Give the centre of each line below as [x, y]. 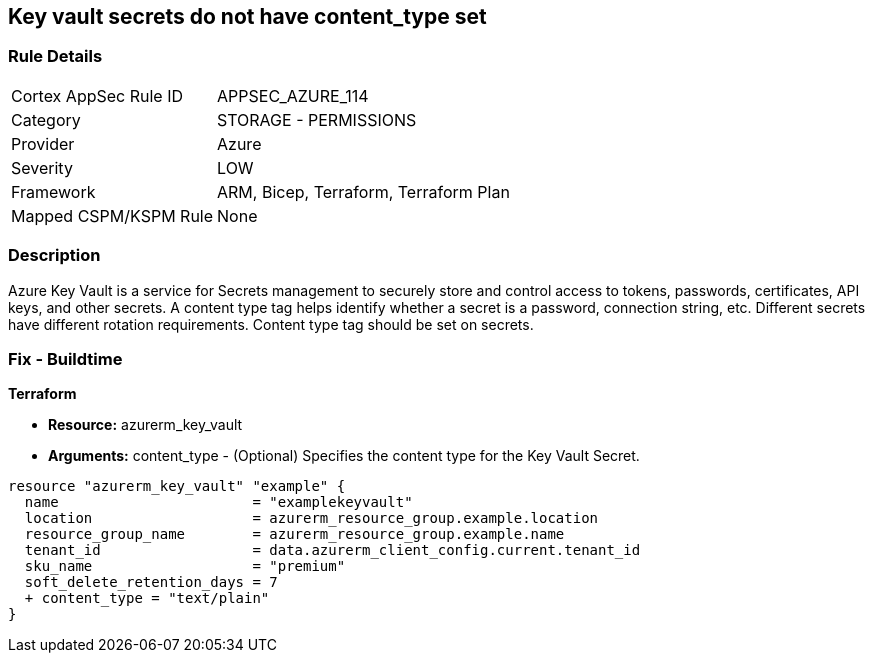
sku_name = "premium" [185, 566]
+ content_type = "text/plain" [147, 598]
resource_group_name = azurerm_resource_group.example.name [294, 534]
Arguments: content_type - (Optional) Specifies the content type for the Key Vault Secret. [344, 456]
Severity [42, 167]
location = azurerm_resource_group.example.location [311, 518]
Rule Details [55, 56]
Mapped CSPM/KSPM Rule [112, 215]
